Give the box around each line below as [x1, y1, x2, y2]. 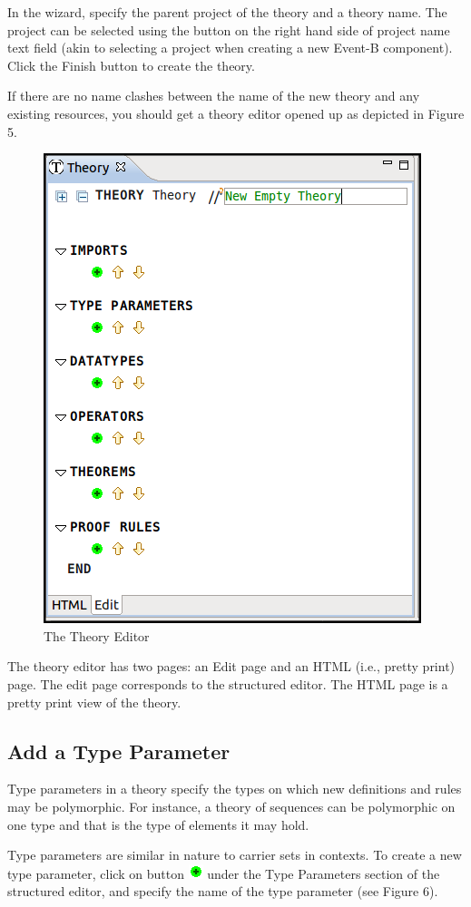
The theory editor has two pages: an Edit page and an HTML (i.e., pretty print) [7, 657, 456, 676]
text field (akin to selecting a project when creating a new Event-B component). [7, 38, 453, 57]
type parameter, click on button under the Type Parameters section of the [7, 863, 440, 883]
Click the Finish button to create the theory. [7, 55, 255, 74]
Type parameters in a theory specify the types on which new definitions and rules [7, 779, 462, 798]
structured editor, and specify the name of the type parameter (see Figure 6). [7, 882, 438, 901]
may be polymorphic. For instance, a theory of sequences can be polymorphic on [7, 796, 456, 815]
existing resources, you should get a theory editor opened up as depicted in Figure [7, 103, 465, 122]
